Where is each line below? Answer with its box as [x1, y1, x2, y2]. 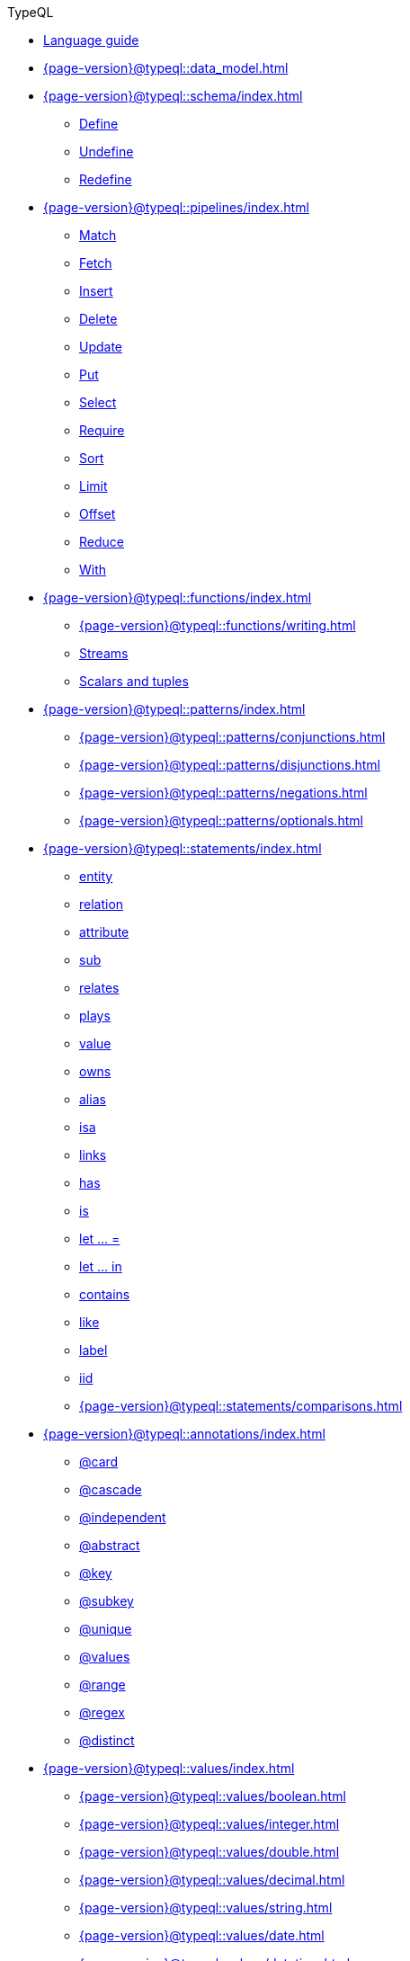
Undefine [79, 144, 134, 159]
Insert [79, 283, 113, 299]
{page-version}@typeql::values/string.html [79, 1900, 333, 1915]
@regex [79, 1705, 125, 1720]
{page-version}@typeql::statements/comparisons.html [79, 1398, 403, 1413]
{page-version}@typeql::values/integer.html [79, 1816, 340, 1832]
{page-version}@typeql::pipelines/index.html [43, 200, 309, 215]
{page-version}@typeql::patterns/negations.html [79, 785, 368, 800]
